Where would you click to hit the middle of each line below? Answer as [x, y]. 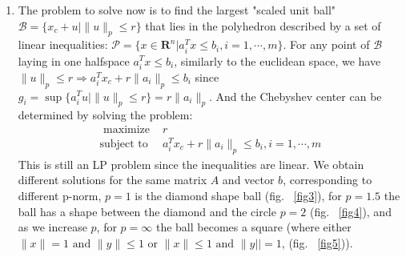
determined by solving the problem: [105, 115]
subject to [124, 145]
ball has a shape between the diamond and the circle [147, 211]
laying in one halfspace [74, 60]
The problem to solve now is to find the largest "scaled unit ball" [177, 10]
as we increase [52, 227]
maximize [127, 129]
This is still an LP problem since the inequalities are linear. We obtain [191, 164]
